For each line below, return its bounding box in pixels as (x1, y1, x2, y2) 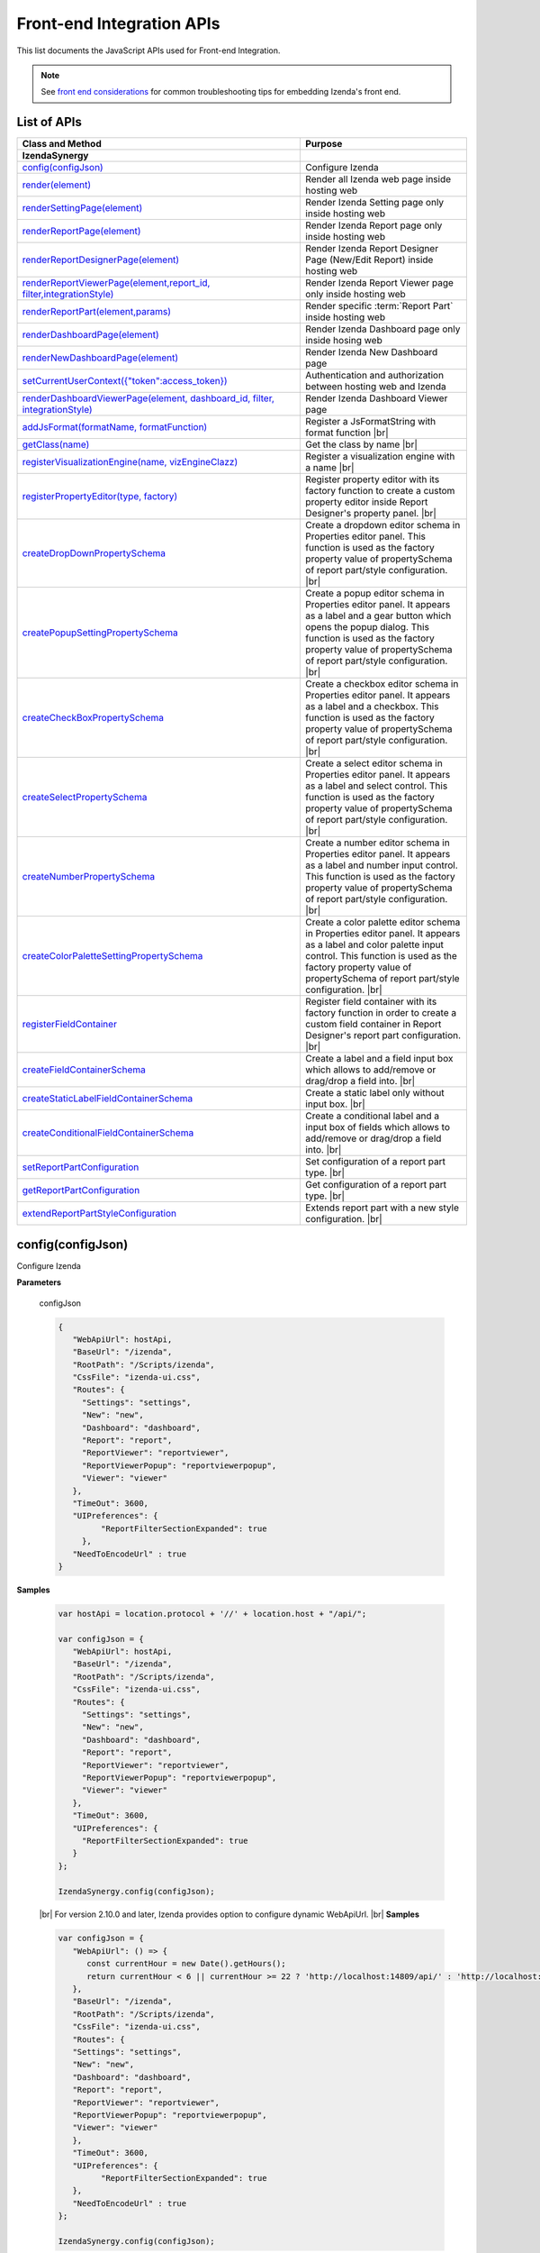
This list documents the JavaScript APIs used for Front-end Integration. (16, 45, 281, 56)
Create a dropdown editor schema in (305, 519, 461, 532)
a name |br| (305, 461, 355, 474)
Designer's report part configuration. (305, 1029, 462, 1042)
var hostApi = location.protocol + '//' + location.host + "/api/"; (58, 1609, 367, 1619)
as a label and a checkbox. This (305, 700, 439, 713)
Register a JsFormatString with (305, 415, 436, 428)
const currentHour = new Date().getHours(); (86, 1958, 287, 1969)
